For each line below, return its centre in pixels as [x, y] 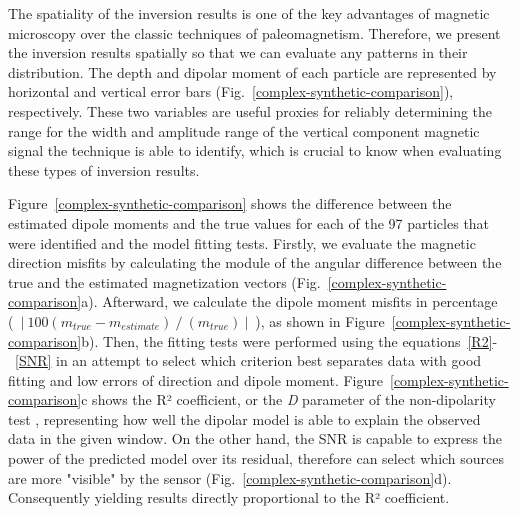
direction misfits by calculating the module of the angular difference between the [255, 262]
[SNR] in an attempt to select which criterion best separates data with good [248, 360]
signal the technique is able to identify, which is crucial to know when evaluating [255, 150]
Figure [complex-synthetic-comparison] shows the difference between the [230, 203]
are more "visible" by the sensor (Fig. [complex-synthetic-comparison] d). [230, 477]
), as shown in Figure [320, 320]
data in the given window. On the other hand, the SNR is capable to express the [255, 438]
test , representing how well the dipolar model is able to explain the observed [244, 418]
